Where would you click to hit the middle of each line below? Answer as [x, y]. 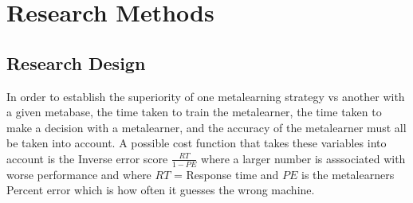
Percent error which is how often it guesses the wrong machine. [161, 190]
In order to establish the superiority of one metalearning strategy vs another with [206, 96]
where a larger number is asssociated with [303, 158]
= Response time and [226, 174]
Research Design [76, 62]
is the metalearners [348, 174]
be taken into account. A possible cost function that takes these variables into [197, 143]
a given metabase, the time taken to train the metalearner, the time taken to [194, 112]
